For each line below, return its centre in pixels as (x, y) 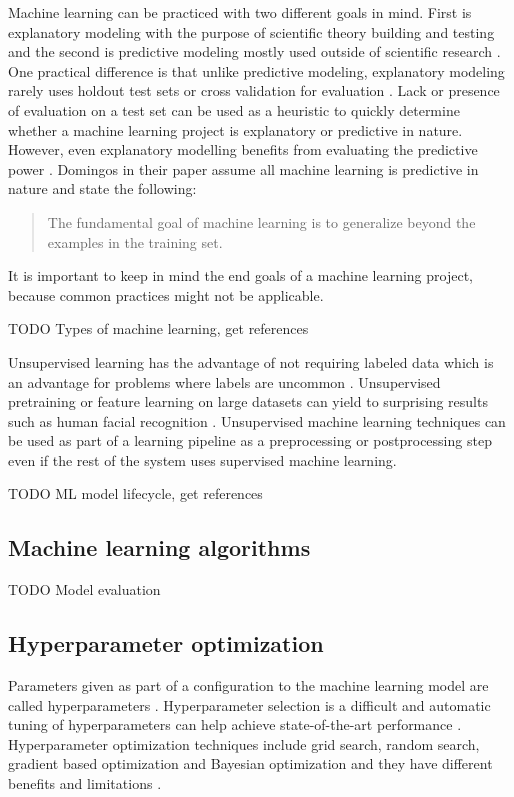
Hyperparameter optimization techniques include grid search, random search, (244, 743)
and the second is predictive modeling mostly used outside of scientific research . (254, 51)
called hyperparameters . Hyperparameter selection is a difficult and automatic (249, 704)
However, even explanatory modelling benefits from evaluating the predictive (243, 149)
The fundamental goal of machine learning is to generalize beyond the (261, 221)
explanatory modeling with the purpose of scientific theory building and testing (251, 31)
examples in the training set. (135, 241)
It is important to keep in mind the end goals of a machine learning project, (240, 275)
